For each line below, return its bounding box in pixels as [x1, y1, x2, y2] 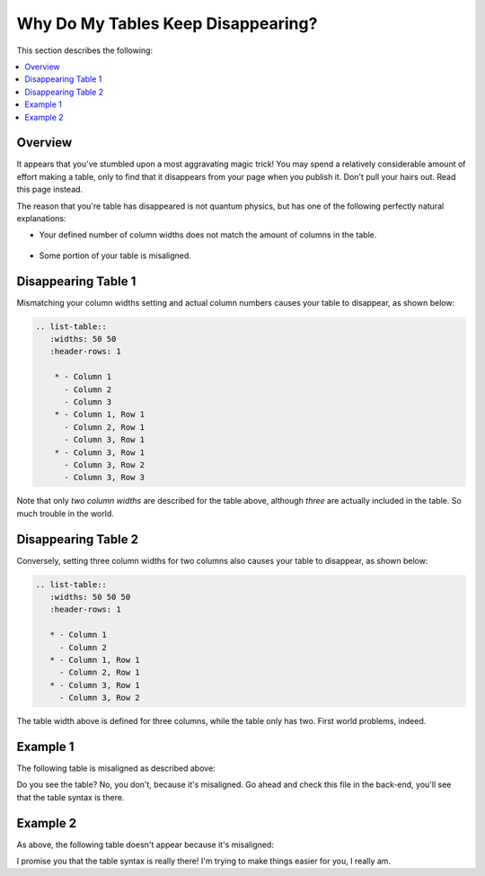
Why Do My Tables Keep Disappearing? [16, 13, 318, 33]
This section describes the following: [16, 45, 153, 56]
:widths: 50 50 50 [49, 592, 131, 602]
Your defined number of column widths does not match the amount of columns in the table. [39, 229, 377, 240]
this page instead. [16, 184, 84, 195]
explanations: [16, 212, 66, 224]
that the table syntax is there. [16, 791, 125, 802]
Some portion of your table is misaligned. [39, 250, 192, 261]
